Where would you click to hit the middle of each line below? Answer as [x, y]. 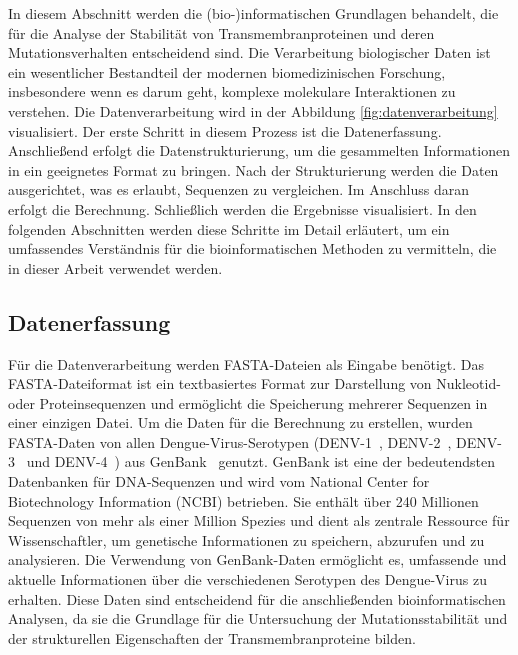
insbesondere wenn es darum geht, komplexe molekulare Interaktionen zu [232, 91]
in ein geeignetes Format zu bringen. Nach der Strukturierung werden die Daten [253, 169]
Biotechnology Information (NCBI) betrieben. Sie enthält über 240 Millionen [243, 500]
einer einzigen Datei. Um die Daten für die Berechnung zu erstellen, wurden [240, 422]
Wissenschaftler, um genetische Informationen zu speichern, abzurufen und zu [246, 539]
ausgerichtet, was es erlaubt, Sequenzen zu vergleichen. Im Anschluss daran [239, 189]
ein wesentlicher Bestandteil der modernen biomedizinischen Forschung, [227, 71]
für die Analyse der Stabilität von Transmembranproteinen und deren [221, 32]
